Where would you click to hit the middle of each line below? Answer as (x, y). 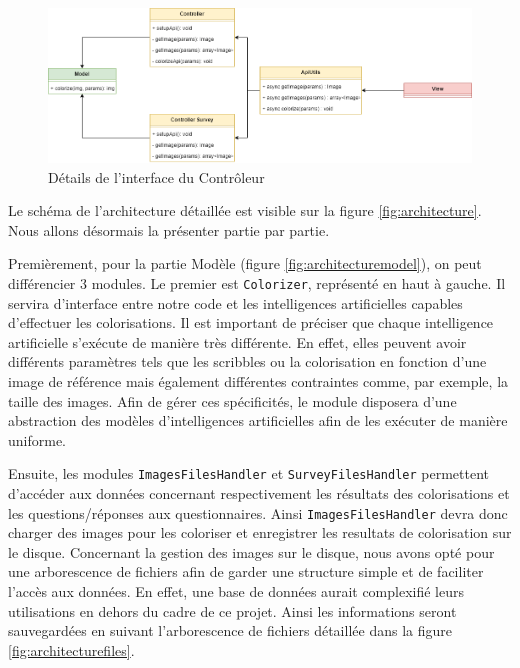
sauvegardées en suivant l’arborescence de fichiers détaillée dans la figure (230, 630)
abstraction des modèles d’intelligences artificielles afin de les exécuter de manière (258, 420)
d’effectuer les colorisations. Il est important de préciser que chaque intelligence (251, 322)
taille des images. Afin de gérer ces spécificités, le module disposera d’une (232, 400)
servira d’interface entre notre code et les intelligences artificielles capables (235, 302)
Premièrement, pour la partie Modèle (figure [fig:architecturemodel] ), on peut (245, 263)
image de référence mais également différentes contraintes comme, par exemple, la (258, 381)
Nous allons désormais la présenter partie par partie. (169, 229)
